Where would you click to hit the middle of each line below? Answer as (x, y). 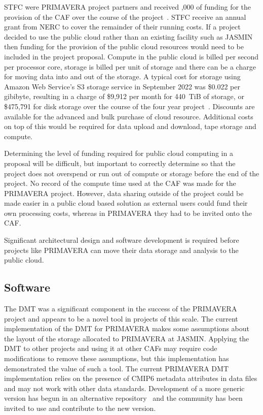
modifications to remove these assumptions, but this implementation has (117, 358)
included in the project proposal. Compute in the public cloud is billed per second (131, 56)
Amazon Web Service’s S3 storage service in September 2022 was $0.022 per (122, 86)
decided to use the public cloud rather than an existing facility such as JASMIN (128, 36)
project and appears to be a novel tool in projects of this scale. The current (121, 318)
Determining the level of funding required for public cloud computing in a (119, 153)
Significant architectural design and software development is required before (122, 240)
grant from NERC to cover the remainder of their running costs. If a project (122, 27)
